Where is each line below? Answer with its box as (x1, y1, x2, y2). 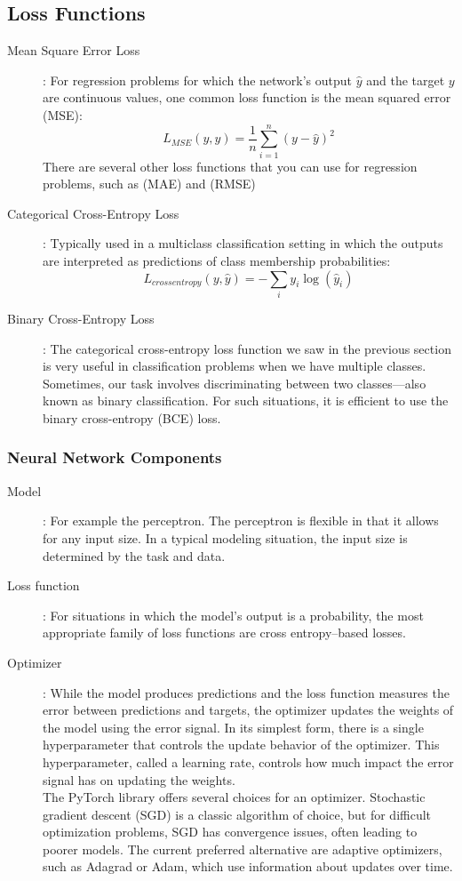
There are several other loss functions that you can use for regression (43, 156, 418, 175)
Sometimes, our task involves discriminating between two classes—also (43, 373, 426, 392)
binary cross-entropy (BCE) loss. (43, 408, 221, 427)
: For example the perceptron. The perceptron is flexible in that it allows (43, 511, 439, 530)
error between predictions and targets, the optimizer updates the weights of (43, 701, 454, 719)
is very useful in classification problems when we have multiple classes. (43, 356, 426, 375)
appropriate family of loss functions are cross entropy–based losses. (43, 623, 406, 642)
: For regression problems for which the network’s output (43, 70, 353, 89)
